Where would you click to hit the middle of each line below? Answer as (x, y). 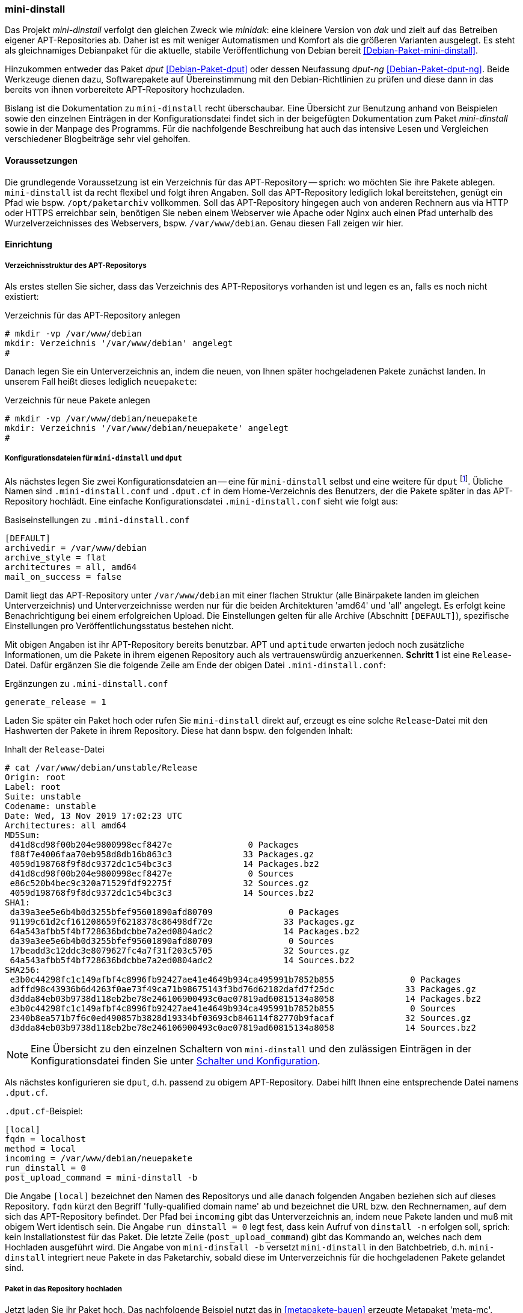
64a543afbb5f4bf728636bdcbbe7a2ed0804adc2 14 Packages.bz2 (185, 932)
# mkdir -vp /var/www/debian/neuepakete (101, 418)
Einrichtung (29, 244)
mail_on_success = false (63, 577)
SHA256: (23, 970)
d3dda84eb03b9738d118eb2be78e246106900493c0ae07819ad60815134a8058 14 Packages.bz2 (246, 999)
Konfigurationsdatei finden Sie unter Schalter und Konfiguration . (176, 1061)
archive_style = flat (56, 558)
